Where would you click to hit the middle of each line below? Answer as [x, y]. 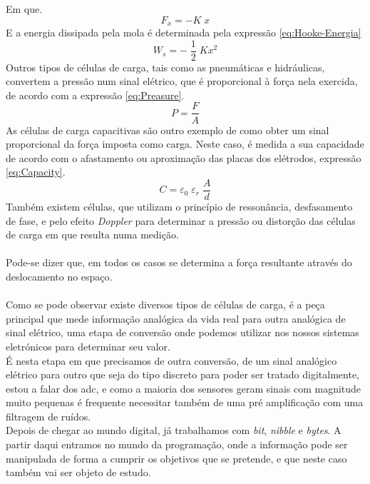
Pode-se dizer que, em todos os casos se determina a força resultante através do [179, 262]
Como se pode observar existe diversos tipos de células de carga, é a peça [165, 304]
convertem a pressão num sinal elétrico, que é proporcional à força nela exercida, [182, 81]
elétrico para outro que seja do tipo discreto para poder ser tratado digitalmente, [183, 374]
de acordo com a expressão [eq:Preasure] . [95, 95]
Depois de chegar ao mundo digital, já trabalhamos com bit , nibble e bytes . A [174, 430]
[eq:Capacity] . [36, 172]
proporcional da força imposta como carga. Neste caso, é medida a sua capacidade [185, 144]
